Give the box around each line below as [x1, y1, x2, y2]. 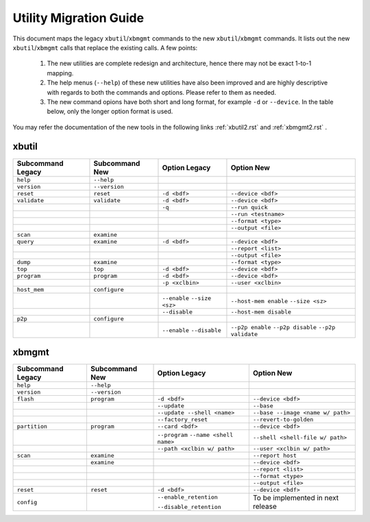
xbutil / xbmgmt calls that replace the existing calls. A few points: [12, 43, 198, 51]
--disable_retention [157, 503, 222, 511]
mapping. [47, 69, 74, 77]
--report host [252, 452, 297, 460]
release [252, 501, 277, 511]
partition [16, 423, 48, 430]
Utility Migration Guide [12, 10, 144, 25]
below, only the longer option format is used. [47, 107, 173, 116]
